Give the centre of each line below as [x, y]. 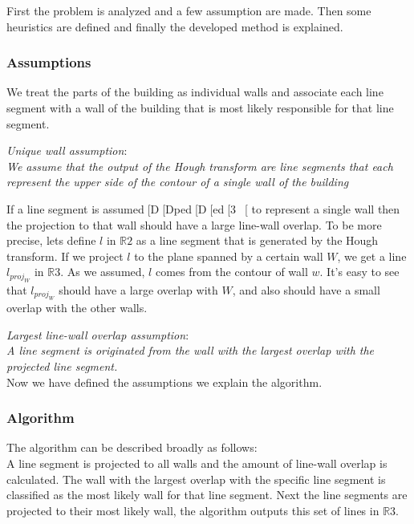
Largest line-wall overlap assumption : [98, 334]
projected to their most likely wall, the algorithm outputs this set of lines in [193, 510]
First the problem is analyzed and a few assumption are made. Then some [189, 10]
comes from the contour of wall [231, 272]
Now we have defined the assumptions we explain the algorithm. [164, 382]
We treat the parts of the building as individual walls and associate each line [195, 92]
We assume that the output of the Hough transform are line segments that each [200, 166]
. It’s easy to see [359, 272]
